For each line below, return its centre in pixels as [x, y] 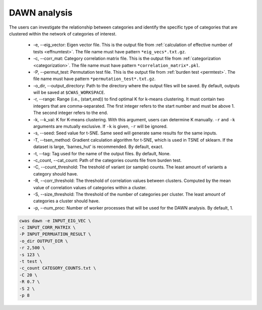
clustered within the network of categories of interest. [63, 33]
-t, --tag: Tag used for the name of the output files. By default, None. [102, 153]
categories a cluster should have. [66, 201]
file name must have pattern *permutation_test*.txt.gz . [94, 79]
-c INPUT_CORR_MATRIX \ [48, 228]
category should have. [56, 174]
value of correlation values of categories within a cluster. [90, 187]
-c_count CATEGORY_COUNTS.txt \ [58, 268]
